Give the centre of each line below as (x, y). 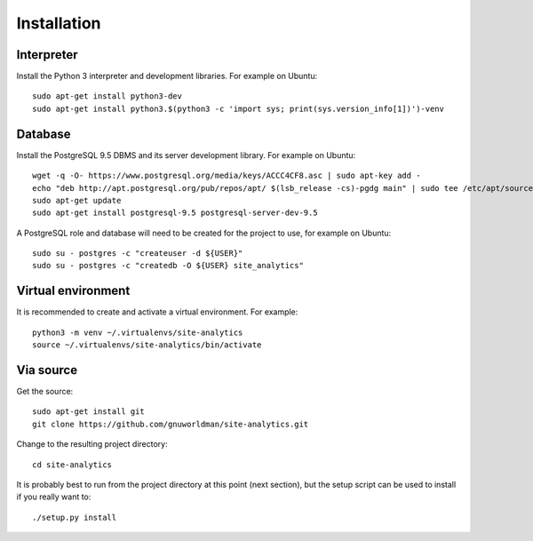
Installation (59, 23)
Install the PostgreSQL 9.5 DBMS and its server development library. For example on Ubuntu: (186, 155)
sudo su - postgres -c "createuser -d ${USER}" (138, 254)
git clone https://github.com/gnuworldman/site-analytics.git (171, 424)
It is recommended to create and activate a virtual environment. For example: (157, 312)
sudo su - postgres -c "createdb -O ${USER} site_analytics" (168, 266)
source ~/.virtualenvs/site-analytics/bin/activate (147, 345)
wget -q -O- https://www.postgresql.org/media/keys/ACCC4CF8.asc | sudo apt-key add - (227, 176)
